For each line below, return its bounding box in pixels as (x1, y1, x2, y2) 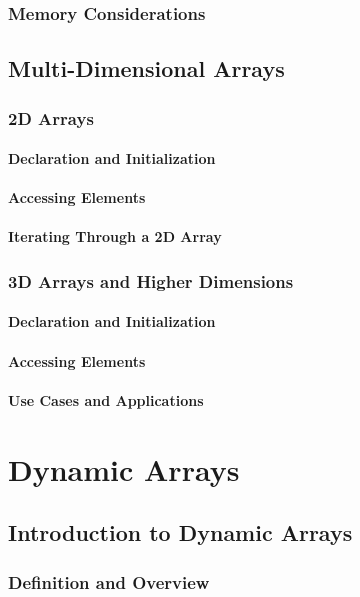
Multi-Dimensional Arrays (8, 53, 285, 84)
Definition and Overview (8, 569, 210, 594)
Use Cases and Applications (8, 389, 204, 410)
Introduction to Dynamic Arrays (8, 517, 353, 548)
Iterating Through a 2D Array (8, 226, 222, 247)
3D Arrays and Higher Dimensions (8, 268, 294, 293)
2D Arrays (8, 105, 94, 130)
